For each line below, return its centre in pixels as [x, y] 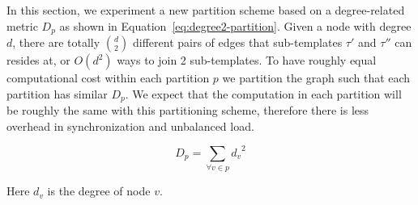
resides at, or [38, 60]
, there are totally [56, 42]
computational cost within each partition [108, 78]
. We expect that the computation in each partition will [263, 93]
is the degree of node [99, 191]
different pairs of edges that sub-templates [237, 42]
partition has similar [57, 93]
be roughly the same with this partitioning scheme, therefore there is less [188, 110]
